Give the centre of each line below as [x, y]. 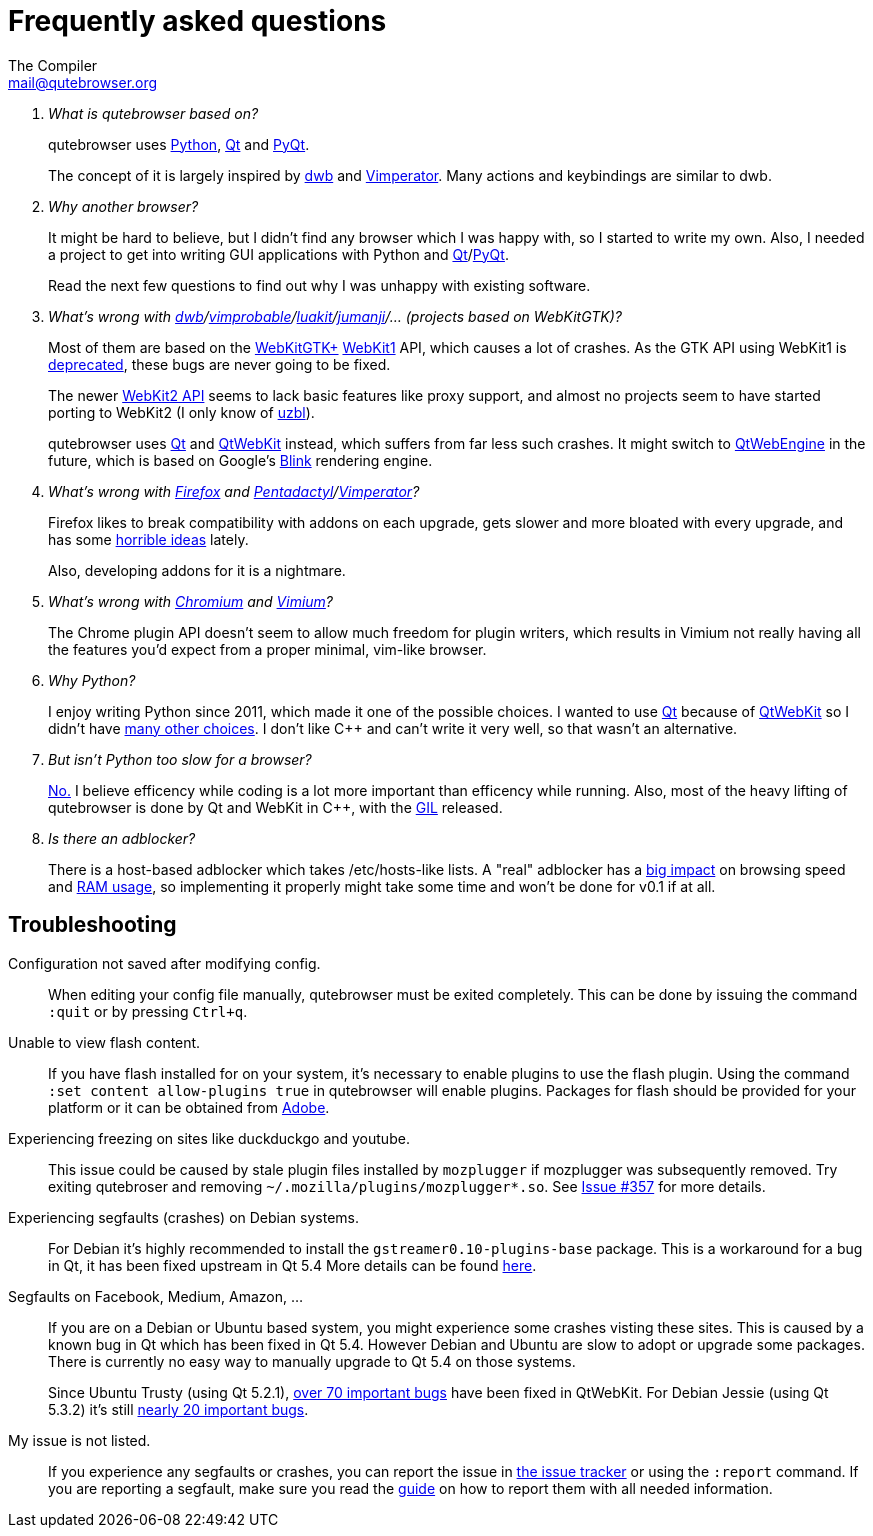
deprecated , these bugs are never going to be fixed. [219, 364]
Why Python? [92, 680]
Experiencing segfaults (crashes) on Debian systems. [183, 1217]
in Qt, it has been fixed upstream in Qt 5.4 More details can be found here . [292, 1265]
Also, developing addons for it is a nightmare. [197, 570]
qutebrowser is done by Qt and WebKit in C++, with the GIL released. [275, 807]
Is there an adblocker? [122, 838]
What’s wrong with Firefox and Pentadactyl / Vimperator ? [234, 491]
